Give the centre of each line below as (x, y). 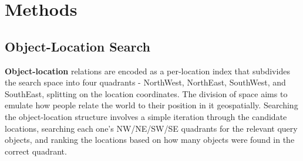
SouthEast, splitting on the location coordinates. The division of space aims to (146, 93)
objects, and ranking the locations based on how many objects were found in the (150, 140)
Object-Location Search (78, 46)
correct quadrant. (36, 151)
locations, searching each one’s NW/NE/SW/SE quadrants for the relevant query (151, 128)
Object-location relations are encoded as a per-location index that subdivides (147, 71)
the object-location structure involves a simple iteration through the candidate (146, 116)
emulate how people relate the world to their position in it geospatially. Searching (151, 105)
